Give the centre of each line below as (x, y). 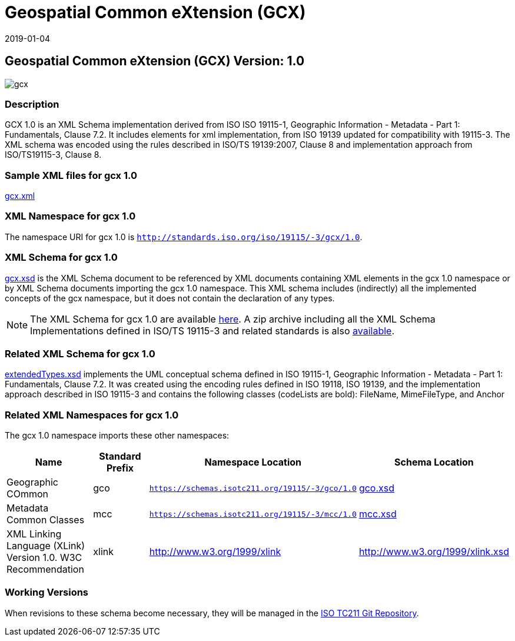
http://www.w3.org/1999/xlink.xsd (434, 552)
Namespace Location (253, 462)
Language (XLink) (46, 546)
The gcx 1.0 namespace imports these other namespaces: (117, 436)
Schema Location (434, 462)
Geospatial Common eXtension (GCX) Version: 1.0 (155, 61)
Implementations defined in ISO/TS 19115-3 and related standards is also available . (212, 331)
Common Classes (46, 520)
